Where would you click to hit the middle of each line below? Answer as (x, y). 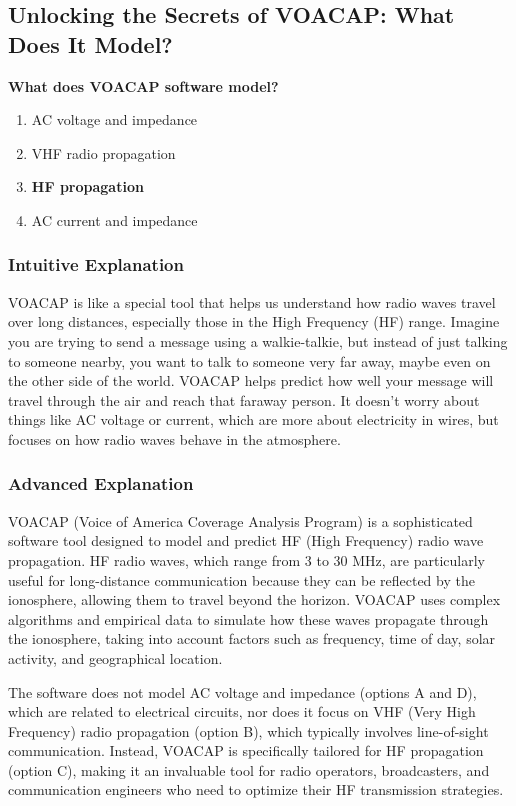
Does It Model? (90, 43)
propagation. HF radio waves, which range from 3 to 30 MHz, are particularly (246, 559)
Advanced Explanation (101, 483)
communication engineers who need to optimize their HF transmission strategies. (256, 789)
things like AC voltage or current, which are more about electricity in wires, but (253, 419)
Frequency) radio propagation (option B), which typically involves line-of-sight (248, 730)
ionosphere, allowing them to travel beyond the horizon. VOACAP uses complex (254, 599)
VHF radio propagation (103, 152)
